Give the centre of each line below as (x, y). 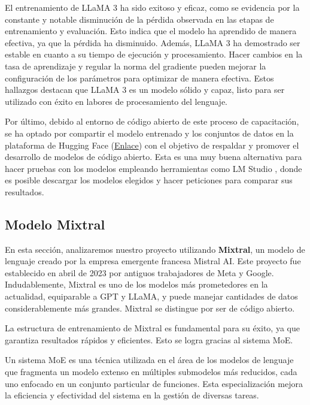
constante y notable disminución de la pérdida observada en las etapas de (139, 19)
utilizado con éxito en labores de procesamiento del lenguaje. (116, 101)
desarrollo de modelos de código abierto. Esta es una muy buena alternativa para (154, 157)
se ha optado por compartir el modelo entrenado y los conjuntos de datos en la (149, 133)
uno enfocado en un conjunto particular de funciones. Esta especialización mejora (154, 383)
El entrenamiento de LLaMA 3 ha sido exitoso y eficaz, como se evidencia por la (152, 7)
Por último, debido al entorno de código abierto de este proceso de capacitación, (152, 121)
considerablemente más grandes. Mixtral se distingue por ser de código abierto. (150, 308)
